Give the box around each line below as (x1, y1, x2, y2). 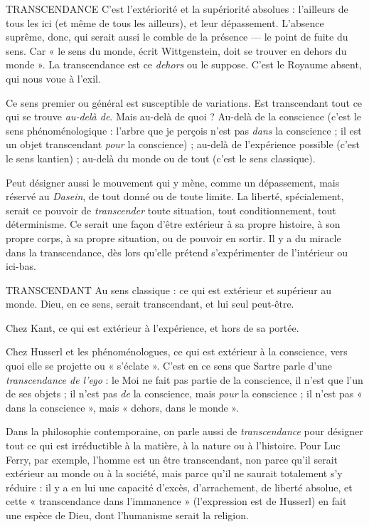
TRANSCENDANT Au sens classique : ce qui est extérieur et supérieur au (6, 282, 332, 297)
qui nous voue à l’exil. (6, 71, 101, 85)
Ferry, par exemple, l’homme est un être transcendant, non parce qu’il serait (6, 452, 338, 466)
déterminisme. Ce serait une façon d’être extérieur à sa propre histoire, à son (6, 216, 341, 231)
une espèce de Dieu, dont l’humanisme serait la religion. (6, 508, 249, 522)
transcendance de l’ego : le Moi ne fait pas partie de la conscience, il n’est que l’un (6, 372, 363, 387)
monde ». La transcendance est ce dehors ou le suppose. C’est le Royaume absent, (6, 57, 362, 72)
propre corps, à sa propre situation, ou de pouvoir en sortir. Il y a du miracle (6, 230, 341, 245)
